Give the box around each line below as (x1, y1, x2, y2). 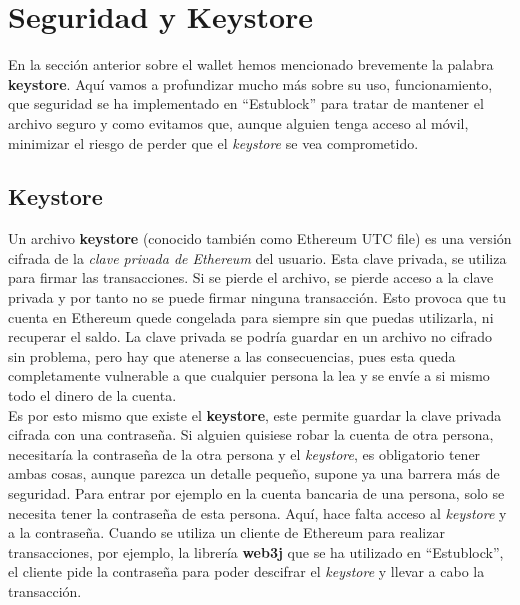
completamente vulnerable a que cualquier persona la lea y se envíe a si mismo (8, 365, 490, 386)
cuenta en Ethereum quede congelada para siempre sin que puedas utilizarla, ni (8, 306, 494, 327)
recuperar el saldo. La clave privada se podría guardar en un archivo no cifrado (8, 326, 493, 347)
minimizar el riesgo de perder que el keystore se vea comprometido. (8, 132, 419, 153)
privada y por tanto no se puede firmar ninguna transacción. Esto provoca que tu (8, 287, 507, 308)
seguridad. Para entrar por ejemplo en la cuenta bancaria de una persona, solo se (8, 483, 505, 504)
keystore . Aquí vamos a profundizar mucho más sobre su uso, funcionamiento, (8, 73, 493, 94)
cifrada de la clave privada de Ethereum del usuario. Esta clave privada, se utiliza (8, 247, 507, 268)
